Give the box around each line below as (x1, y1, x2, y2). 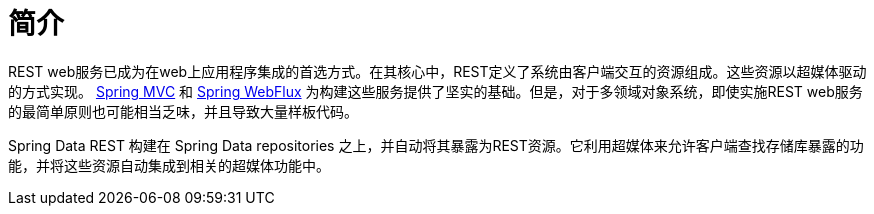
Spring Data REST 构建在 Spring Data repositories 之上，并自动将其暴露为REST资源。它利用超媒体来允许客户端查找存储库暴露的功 (8, 136, 864, 154)
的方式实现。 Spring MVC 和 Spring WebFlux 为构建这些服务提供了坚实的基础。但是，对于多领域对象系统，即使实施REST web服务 (8, 82, 863, 100)
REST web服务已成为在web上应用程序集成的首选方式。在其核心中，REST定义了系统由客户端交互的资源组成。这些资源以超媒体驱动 (8, 62, 867, 80)
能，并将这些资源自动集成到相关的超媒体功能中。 (8, 156, 330, 174)
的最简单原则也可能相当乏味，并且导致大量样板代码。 (8, 102, 358, 120)
